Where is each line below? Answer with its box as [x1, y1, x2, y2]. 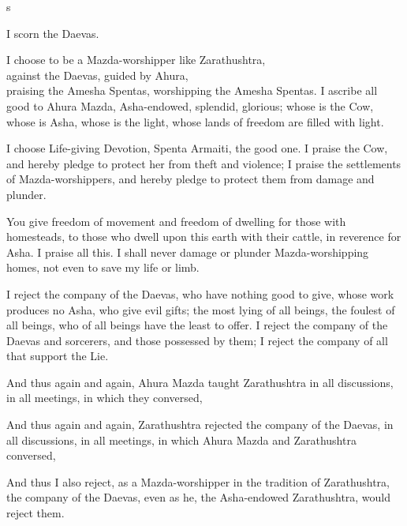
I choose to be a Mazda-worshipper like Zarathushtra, [6, 51, 266, 68]
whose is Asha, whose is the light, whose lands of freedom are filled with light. [6, 113, 384, 130]
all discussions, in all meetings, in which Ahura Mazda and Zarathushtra [6, 431, 357, 448]
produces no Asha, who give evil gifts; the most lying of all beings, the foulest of [6, 301, 395, 317]
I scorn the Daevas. [6, 24, 99, 41]
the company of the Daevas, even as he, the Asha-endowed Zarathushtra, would [6, 489, 391, 505]
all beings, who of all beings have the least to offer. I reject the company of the [6, 317, 388, 333]
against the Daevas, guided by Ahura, [6, 66, 189, 83]
